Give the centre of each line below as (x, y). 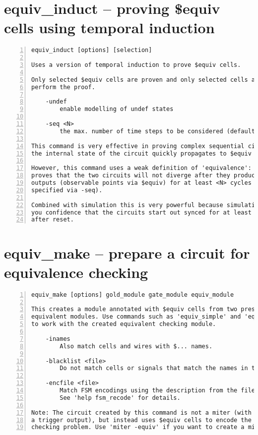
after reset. (53, 220)
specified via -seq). (67, 190)
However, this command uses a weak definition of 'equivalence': (141, 168)
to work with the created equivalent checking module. (124, 324)
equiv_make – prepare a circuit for (127, 252)
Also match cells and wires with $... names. (136, 346)
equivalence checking (76, 272)
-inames (58, 339)
